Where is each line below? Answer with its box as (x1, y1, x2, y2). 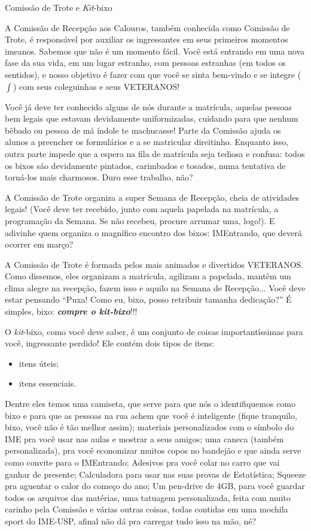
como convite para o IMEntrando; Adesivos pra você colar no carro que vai (5, 456, 280, 468)
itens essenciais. (19, 377, 76, 390)
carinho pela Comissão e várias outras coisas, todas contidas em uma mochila (5, 503, 288, 515)
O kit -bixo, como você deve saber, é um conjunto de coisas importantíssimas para (5, 325, 303, 337)
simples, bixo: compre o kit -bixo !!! (5, 305, 138, 318)
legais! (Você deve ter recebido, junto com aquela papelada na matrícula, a (5, 203, 279, 215)
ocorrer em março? (5, 238, 74, 251)
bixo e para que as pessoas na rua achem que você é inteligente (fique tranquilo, (5, 409, 297, 421)
